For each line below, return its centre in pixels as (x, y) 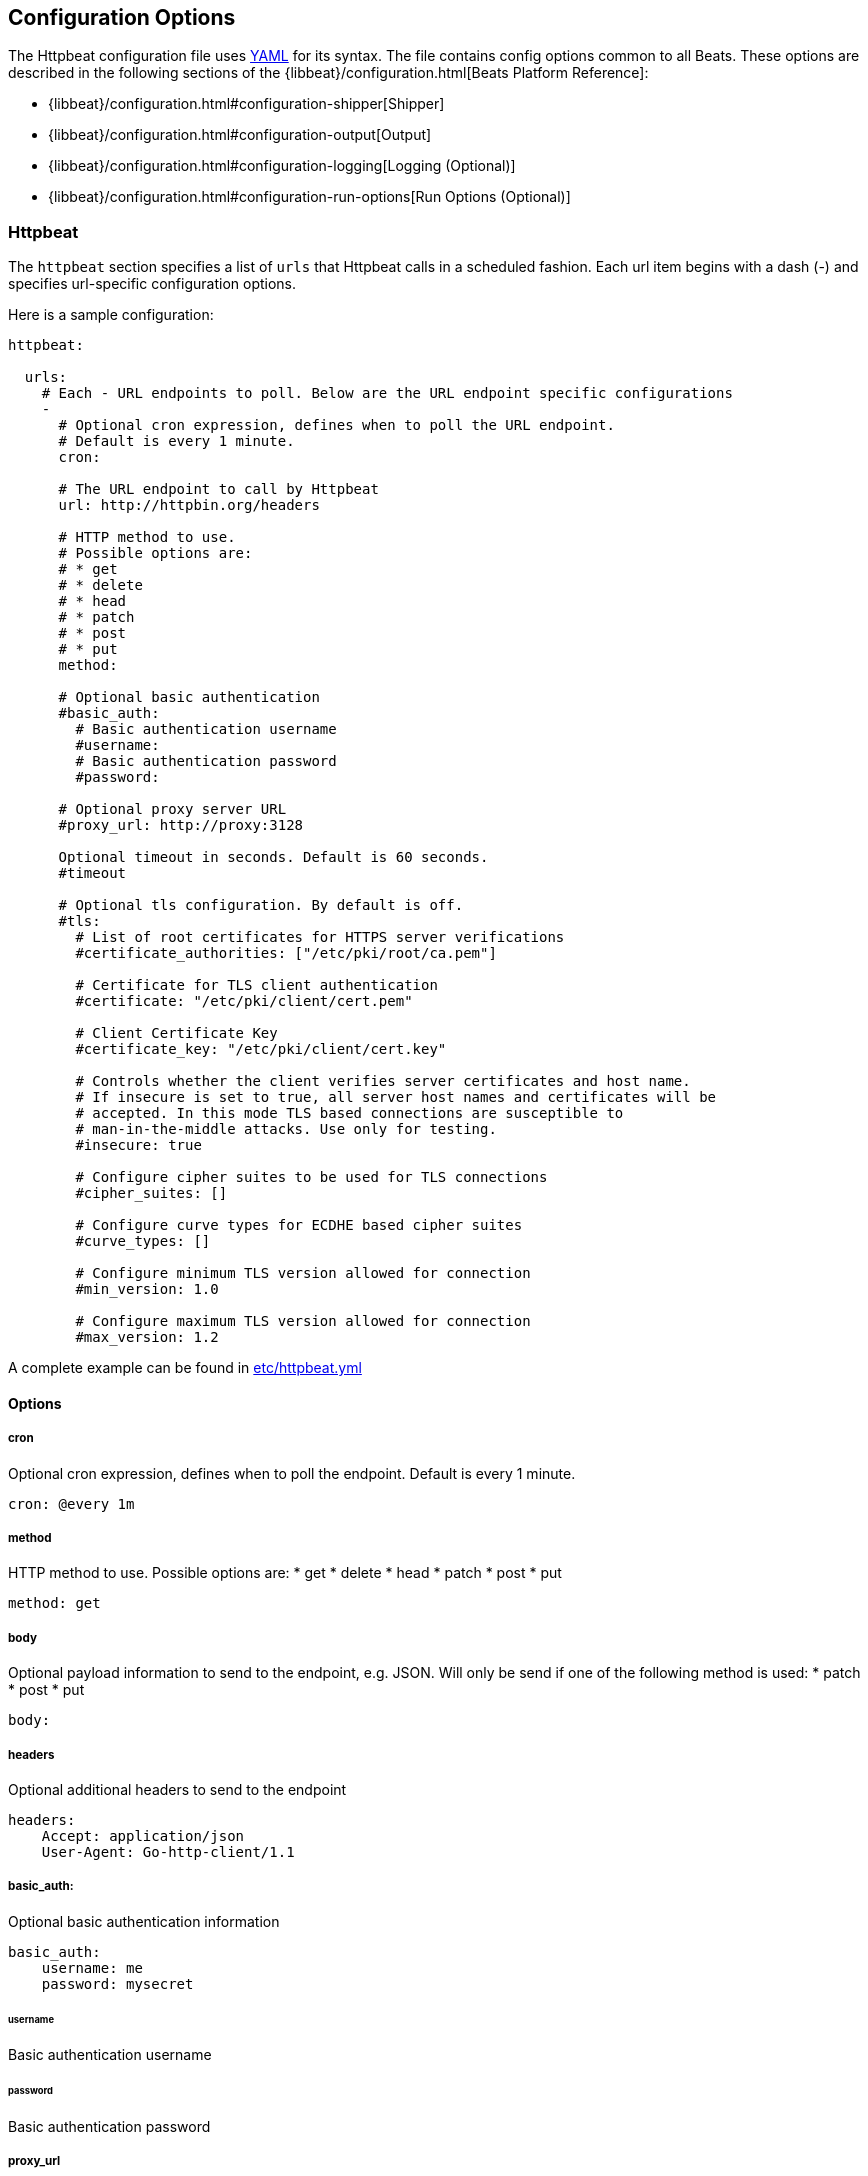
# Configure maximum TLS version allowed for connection (303, 1321)
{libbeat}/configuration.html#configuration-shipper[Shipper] (246, 104)
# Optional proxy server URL (172, 809)
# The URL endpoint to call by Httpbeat (218, 489)
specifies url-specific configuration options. (152, 284)
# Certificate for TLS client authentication (256, 985)
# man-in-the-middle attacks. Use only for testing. (286, 1129)
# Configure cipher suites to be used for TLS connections (311, 1177)
